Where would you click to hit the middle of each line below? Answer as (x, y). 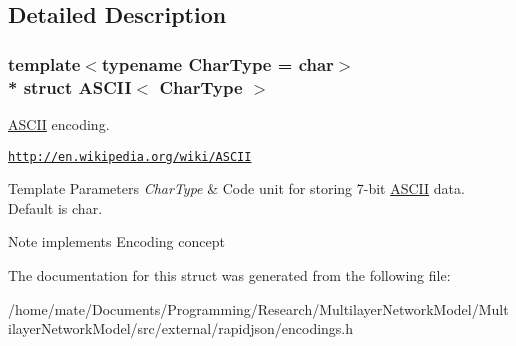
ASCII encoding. (59, 123)
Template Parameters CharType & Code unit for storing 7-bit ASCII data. (236, 188)
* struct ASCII (70, 86)
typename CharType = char (217, 63)
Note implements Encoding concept (116, 241)
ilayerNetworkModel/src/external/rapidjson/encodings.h (181, 328)
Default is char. (55, 207)
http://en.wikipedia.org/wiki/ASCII (130, 156)
